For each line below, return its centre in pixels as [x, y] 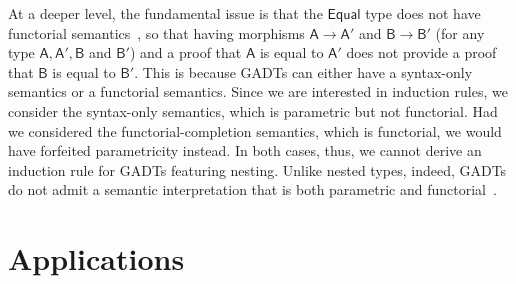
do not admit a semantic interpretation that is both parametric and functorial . [252, 189]
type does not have [423, 13]
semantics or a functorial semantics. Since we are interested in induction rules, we [258, 91]
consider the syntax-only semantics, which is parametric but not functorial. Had [253, 110]
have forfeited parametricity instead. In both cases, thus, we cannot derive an [245, 150]
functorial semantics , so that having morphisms [156, 32]
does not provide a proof [421, 52]
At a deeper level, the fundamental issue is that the [165, 13]
